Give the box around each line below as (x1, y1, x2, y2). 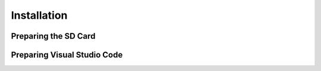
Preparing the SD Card (11, 31, 96, 41)
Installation (11, 9, 68, 22)
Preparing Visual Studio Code (11, 50, 123, 60)
